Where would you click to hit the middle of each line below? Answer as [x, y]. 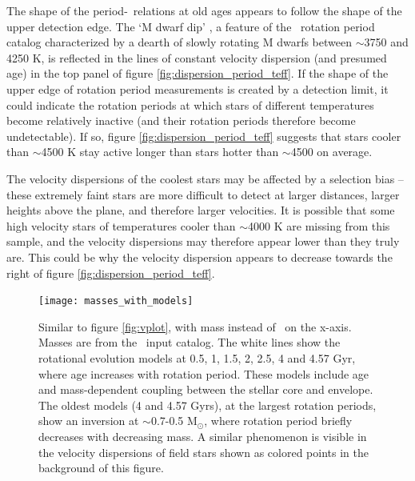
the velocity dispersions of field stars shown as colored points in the [204, 452]
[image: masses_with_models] [116, 301]
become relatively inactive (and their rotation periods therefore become [181, 120]
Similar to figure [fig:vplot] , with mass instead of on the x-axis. [195, 326]
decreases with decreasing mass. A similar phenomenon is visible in [203, 436]
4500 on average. [331, 152]
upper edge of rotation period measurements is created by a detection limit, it [198, 88]
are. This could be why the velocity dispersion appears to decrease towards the [200, 257]
